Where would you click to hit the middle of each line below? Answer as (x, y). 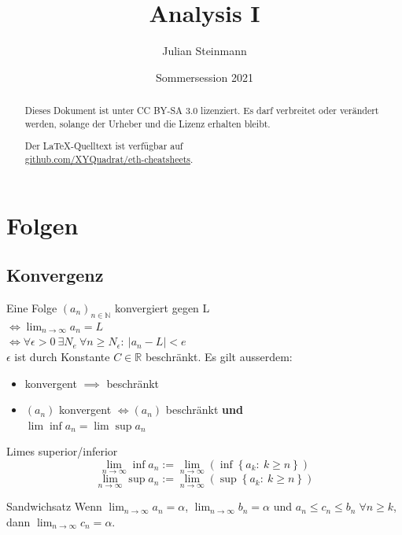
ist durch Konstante (62, 356)
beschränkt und (204, 410)
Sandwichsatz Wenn (54, 506)
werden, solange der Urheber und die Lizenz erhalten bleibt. (148, 123)
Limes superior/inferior (62, 451)
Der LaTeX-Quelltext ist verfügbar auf (104, 146)
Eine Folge (32, 308)
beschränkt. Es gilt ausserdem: (219, 356)
